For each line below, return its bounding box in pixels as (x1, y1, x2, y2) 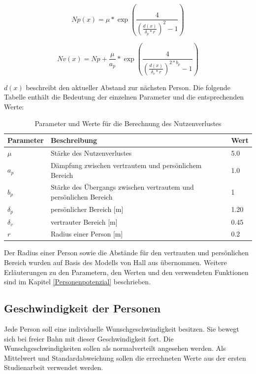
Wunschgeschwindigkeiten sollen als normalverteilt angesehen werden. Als (4, 343, 226, 353)
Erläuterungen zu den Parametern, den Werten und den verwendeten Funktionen (4, 267, 249, 277)
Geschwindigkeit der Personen (4, 301, 161, 316)
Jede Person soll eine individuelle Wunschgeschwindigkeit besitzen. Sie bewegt (4, 324, 239, 334)
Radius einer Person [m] (50, 229, 123, 239)
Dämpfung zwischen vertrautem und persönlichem (50, 160, 202, 170)
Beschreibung (50, 135, 97, 145)
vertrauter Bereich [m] (50, 216, 118, 227)
